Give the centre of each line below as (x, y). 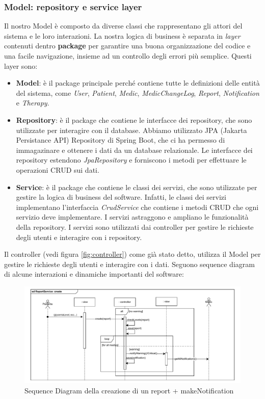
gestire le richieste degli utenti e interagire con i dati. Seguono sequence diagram (129, 264)
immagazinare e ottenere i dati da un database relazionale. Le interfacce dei (134, 150)
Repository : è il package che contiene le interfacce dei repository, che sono (134, 119)
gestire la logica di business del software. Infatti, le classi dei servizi (121, 197)
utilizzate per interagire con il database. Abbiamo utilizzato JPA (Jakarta (131, 130)
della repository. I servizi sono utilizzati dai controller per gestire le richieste (135, 227)
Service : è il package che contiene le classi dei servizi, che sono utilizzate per (137, 187)
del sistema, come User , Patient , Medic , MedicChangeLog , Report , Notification (138, 92)
